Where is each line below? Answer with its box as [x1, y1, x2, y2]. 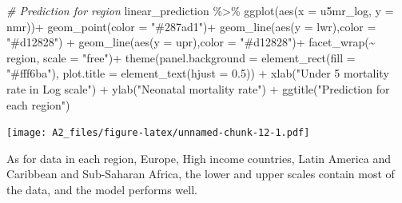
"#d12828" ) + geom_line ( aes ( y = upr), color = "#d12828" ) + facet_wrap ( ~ [6, 34, 376, 50]
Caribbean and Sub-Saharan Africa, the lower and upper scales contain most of [6, 165, 395, 182]
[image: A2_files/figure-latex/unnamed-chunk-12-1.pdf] [6, 127, 310, 139]
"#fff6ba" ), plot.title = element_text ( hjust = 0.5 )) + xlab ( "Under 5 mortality [6, 65, 389, 82]
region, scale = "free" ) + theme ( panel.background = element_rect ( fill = [6, 49, 356, 66]
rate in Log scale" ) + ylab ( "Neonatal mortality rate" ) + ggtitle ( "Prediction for [6, 80, 390, 97]
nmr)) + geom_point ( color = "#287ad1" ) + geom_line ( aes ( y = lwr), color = [6, 18, 376, 34]
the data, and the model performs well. [6, 181, 197, 197]
